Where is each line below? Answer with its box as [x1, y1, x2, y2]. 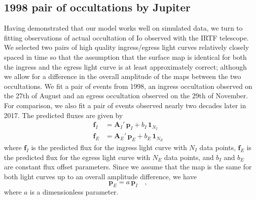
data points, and [164, 152, 214, 162]
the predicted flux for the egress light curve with [4, 152, 150, 162]
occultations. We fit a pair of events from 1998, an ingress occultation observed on [4, 80, 253, 91]
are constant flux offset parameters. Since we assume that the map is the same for [4, 161, 252, 172]
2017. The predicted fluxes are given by [4, 110, 123, 120]
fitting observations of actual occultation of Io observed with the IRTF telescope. [4, 32, 249, 42]
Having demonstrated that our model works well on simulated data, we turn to [4, 23, 243, 33]
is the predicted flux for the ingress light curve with [31, 142, 187, 152]
